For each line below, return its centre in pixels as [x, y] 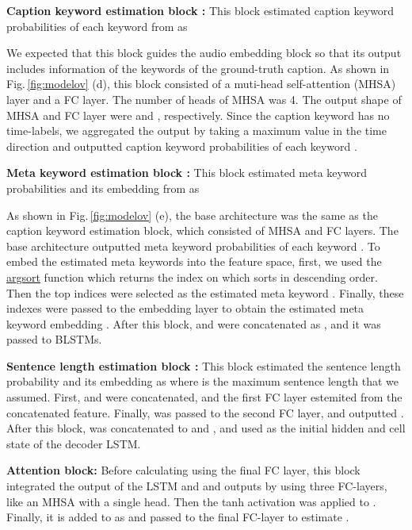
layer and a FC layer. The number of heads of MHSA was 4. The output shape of [204, 99]
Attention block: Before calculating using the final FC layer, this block [183, 470]
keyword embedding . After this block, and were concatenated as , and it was [194, 323]
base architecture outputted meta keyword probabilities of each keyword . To [193, 246]
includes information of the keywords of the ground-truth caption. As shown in [198, 68]
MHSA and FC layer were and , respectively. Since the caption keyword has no [198, 115]
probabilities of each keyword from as [97, 26]
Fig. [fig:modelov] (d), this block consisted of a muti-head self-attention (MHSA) [201, 84]
